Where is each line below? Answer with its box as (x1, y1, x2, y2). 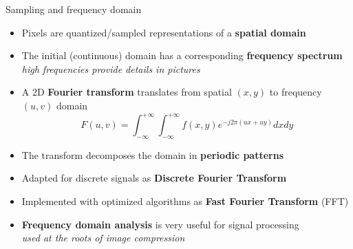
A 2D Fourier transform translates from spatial (21, 85, 232, 99)
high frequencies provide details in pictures (21, 61, 200, 76)
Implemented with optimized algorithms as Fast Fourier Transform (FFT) (21, 194, 349, 208)
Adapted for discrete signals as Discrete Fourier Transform (21, 171, 287, 185)
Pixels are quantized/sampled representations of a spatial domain (21, 25, 306, 39)
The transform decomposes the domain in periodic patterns (21, 147, 284, 162)
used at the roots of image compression (21, 230, 185, 245)
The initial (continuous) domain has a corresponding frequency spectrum (21, 48, 343, 63)
